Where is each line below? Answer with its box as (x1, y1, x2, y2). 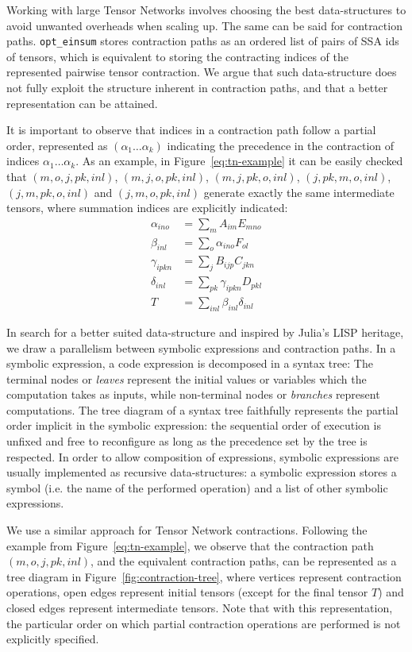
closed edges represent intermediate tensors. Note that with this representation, (6, 600, 393, 616)
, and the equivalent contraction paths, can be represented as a (90, 553, 397, 569)
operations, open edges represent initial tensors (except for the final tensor (6, 584, 368, 600)
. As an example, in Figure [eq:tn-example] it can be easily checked (75, 152, 403, 169)
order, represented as (6, 137, 108, 153)
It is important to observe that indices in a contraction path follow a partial (6, 122, 376, 138)
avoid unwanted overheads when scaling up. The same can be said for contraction (6, 17, 402, 33)
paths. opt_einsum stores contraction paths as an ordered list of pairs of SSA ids (6, 33, 399, 49)
